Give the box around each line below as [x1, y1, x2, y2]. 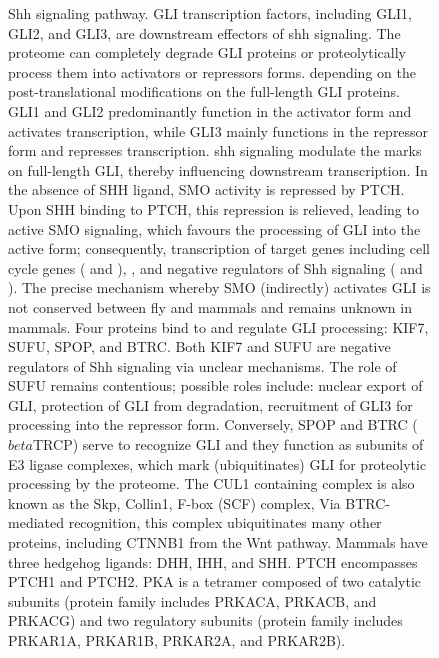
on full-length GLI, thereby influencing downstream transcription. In [8, 159, 428, 180]
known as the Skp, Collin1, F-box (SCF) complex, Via [8, 492, 341, 513]
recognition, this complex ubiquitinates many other [68, 512, 382, 533]
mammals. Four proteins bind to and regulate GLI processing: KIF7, [8, 316, 429, 337]
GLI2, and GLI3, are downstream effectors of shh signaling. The [8, 22, 401, 43]
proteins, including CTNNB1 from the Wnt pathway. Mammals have [8, 532, 428, 553]
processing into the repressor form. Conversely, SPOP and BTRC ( [8, 414, 418, 435]
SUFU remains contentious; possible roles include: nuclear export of [8, 375, 423, 396]
